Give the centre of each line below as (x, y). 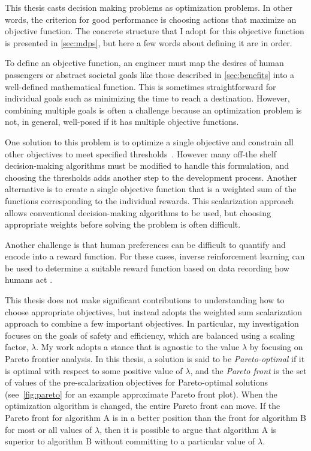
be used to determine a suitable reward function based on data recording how (147, 268)
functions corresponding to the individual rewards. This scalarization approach (149, 200)
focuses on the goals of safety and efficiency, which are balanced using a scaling (150, 335)
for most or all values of (49, 429)
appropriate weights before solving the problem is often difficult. (123, 224)
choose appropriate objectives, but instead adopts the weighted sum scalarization (154, 311)
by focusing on (276, 347)
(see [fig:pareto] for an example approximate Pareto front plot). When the (141, 394)
